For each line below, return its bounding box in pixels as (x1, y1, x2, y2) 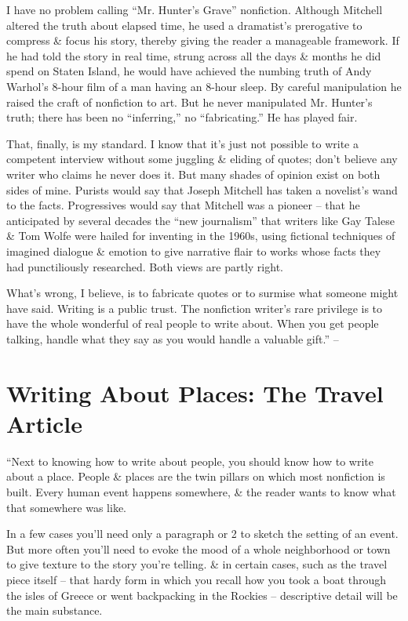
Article (6, 407, 83, 439)
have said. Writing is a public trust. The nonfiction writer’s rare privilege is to (6, 300, 383, 316)
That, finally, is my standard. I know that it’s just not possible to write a (6, 135, 359, 151)
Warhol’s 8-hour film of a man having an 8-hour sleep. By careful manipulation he (6, 78, 402, 94)
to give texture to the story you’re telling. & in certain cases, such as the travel (6, 556, 388, 572)
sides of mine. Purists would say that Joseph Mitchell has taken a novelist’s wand (6, 181, 398, 198)
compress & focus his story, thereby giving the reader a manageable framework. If (6, 32, 399, 49)
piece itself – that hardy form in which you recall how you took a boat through (6, 571, 387, 587)
